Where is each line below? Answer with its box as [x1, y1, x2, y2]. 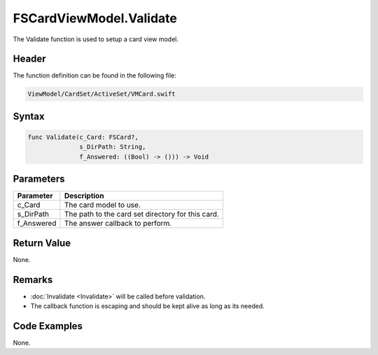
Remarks [13, 273, 53, 286]
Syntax [13, 110, 45, 122]
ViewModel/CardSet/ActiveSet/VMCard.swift [27, 90, 176, 98]
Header [13, 53, 46, 65]
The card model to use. [64, 200, 141, 210]
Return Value [13, 237, 71, 249]
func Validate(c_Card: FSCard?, [27, 133, 139, 141]
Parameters [13, 173, 65, 185]
